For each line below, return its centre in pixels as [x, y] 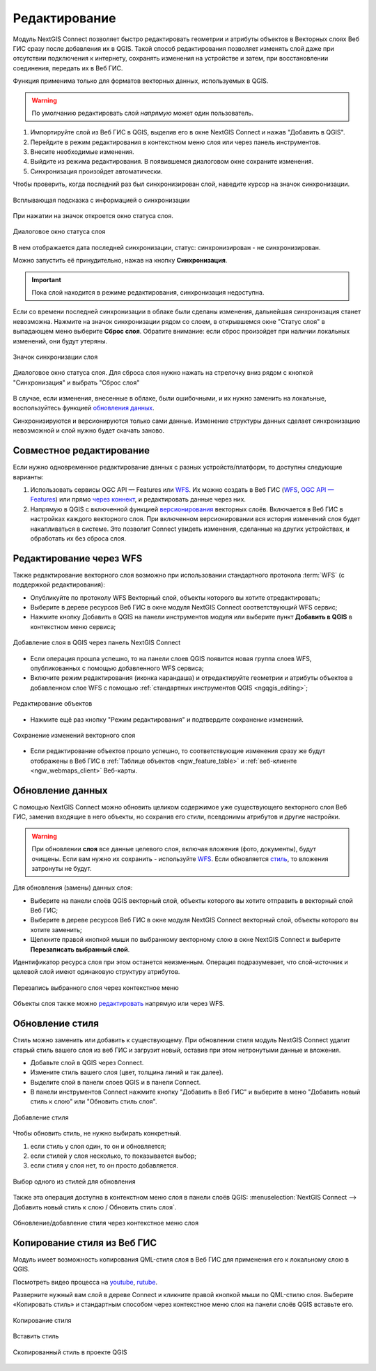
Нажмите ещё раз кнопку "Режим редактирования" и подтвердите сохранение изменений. [167, 719]
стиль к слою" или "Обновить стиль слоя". [94, 1101]
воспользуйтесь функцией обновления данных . [84, 408]
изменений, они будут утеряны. [60, 341]
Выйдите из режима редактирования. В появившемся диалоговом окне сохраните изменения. [172, 162]
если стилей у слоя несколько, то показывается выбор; [113, 1156]
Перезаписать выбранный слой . [80, 949]
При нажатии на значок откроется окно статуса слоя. [93, 216]
